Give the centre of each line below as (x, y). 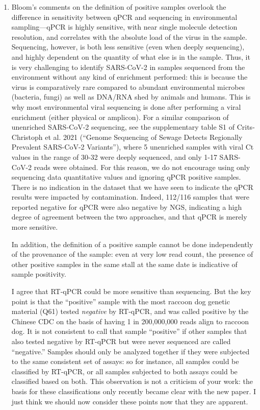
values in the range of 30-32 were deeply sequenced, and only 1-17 (114, 156)
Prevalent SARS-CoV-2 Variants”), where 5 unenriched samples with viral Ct (133, 147)
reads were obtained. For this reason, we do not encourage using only (142, 167)
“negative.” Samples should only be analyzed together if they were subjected (131, 351)
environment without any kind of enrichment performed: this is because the (129, 77)
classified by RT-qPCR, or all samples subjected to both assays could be (124, 371)
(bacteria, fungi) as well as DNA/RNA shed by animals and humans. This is (131, 97)
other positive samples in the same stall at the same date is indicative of (124, 264)
